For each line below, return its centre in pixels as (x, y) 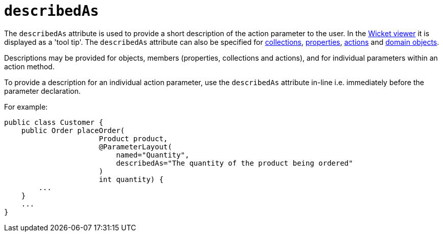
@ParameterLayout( (135, 147)
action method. (29, 66)
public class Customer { (54, 122)
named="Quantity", (153, 155)
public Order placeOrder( (73, 130)
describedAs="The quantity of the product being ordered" (235, 163)
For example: (26, 107)
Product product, (133, 138)
